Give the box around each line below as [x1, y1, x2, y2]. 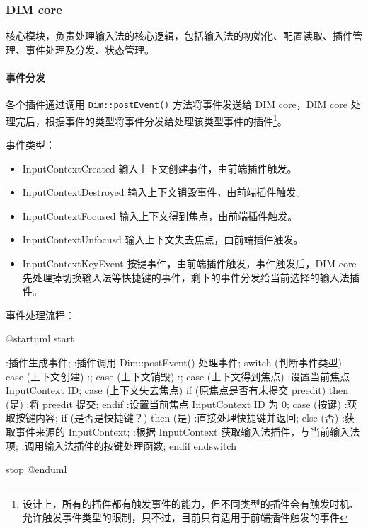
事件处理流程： [6, 307, 75, 322]
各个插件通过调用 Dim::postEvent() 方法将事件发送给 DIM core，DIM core [6, 97, 347, 112]
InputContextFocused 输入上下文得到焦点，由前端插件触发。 [22, 208, 298, 223]
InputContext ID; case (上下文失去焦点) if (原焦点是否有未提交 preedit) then [6, 383, 349, 397]
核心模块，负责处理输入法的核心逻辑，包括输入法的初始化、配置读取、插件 [6, 28, 352, 43]
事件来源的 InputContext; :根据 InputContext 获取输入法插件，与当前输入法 [15, 424, 360, 439]
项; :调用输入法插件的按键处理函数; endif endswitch [6, 438, 236, 453]
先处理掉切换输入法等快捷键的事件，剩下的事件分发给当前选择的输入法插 [22, 269, 360, 284]
